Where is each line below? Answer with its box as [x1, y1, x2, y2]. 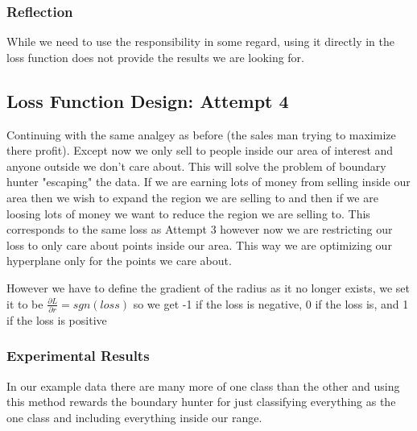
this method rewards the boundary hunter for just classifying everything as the [6, 393, 396, 410]
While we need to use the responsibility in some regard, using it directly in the [6, 33, 394, 50]
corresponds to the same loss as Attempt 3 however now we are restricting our [6, 221, 393, 238]
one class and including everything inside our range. [6, 408, 262, 425]
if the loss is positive [6, 311, 107, 328]
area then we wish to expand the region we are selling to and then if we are [6, 189, 378, 205]
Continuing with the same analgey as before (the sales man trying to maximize [6, 126, 396, 143]
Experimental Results [6, 346, 150, 366]
